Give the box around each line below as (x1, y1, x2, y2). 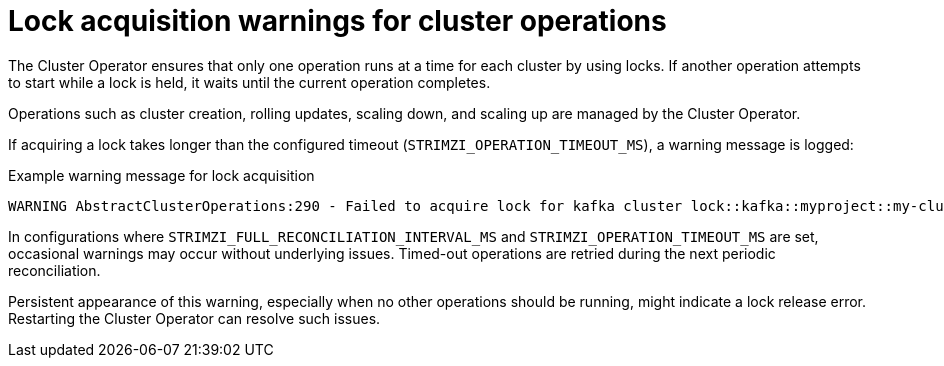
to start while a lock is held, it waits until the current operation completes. (8, 73, 491, 91)
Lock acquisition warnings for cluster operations (8, 4, 667, 38)
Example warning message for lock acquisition (8, 166, 315, 184)
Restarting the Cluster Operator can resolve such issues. (8, 309, 381, 327)
